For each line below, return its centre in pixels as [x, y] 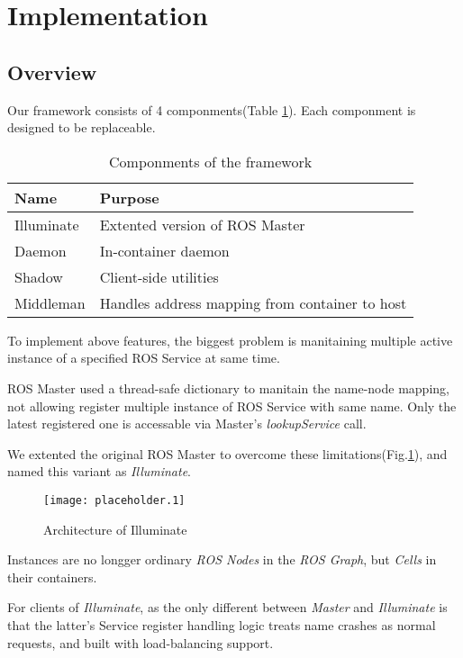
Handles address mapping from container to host [253, 302]
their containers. [52, 577]
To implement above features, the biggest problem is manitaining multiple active [230, 340]
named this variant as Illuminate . [100, 471]
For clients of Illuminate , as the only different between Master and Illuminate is [227, 607]
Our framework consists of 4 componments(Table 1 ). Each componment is [212, 109]
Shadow [39, 276]
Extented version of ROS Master [202, 224]
